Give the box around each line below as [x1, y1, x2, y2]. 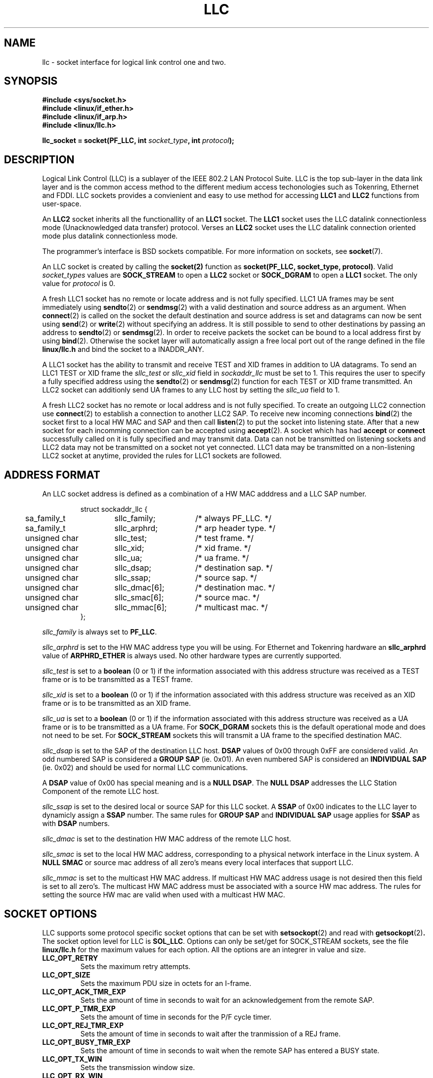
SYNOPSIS [4, 75, 58, 88]
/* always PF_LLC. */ [195, 513, 272, 524]
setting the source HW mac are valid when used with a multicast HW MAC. [42, 890, 285, 899]
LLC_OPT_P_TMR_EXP [42, 1004, 116, 1013]
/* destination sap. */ [195, 563, 273, 573]
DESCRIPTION [4, 153, 75, 166]
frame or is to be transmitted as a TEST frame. [42, 675, 193, 684]
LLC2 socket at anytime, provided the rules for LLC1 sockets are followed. [42, 451, 282, 460]
